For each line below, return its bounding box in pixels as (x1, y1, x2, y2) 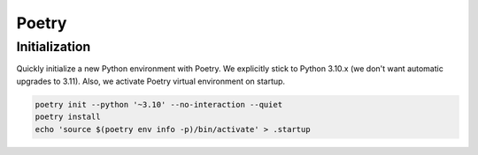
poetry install (35, 112, 101, 122)
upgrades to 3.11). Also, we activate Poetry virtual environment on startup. (16, 76, 286, 86)
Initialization (16, 39, 91, 55)
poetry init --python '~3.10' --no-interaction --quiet (35, 100, 283, 109)
